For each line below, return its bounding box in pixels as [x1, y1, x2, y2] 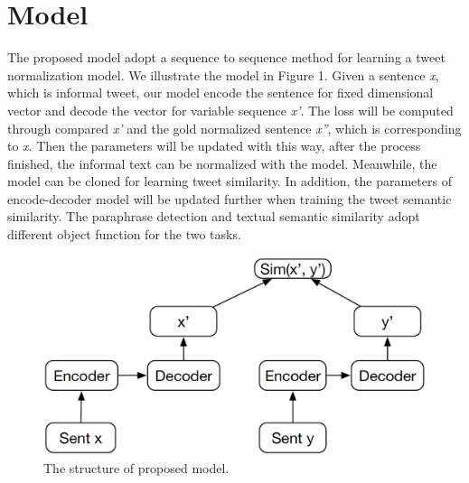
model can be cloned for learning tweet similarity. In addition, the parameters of [7, 172, 452, 190]
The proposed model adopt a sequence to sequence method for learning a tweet [7, 48, 446, 67]
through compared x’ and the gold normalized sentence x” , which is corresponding [7, 118, 462, 137]
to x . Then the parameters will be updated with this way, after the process [7, 136, 421, 155]
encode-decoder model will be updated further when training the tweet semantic [7, 189, 452, 208]
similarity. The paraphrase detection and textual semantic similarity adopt [7, 207, 420, 226]
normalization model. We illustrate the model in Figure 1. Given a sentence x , [7, 65, 439, 84]
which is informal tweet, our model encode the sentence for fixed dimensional [7, 83, 434, 102]
